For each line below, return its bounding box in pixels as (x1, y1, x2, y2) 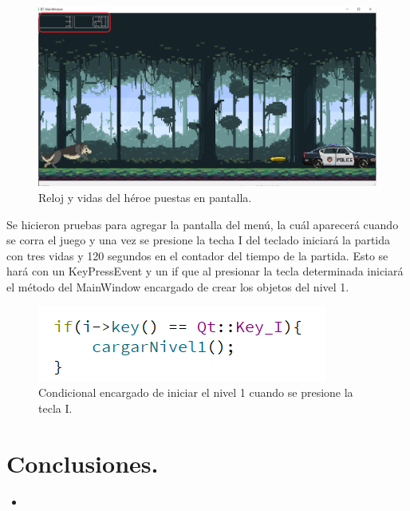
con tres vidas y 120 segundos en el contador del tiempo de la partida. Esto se (6, 247, 388, 263)
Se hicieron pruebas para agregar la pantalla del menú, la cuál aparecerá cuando (6, 216, 399, 232)
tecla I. (38, 399, 73, 416)
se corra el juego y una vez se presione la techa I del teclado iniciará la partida (6, 232, 391, 248)
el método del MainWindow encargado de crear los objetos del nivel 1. (6, 279, 349, 295)
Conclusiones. (6, 446, 159, 479)
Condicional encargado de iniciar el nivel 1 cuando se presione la (38, 384, 353, 401)
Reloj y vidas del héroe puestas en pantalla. (38, 189, 252, 206)
